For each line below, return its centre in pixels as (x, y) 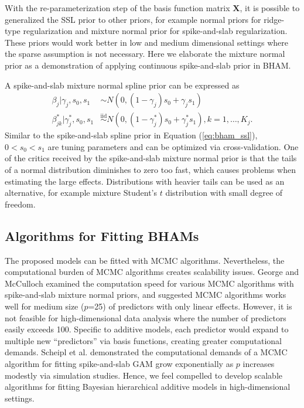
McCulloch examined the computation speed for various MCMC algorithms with (149, 283)
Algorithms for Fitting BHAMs (102, 235)
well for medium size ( (45, 306)
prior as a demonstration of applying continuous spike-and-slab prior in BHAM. (148, 65)
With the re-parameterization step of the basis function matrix (117, 8)
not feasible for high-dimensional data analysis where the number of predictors (146, 317)
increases (259, 363)
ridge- (274, 19)
